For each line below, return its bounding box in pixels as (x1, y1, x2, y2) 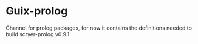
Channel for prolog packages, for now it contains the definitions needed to (5, 24, 193, 31)
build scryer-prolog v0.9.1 (5, 30, 70, 37)
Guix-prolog (5, 4, 68, 18)
